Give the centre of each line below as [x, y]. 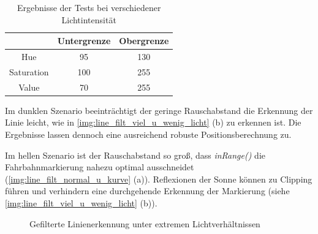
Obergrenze [144, 41]
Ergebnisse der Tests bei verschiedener [89, 7]
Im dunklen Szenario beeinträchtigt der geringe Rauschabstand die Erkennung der [159, 110]
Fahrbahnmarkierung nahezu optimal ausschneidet [100, 167]
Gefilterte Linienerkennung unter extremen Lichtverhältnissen [145, 223]
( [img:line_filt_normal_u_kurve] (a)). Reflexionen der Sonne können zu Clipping [159, 179]
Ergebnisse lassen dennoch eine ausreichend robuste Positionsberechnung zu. [148, 134]
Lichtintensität [89, 19]
